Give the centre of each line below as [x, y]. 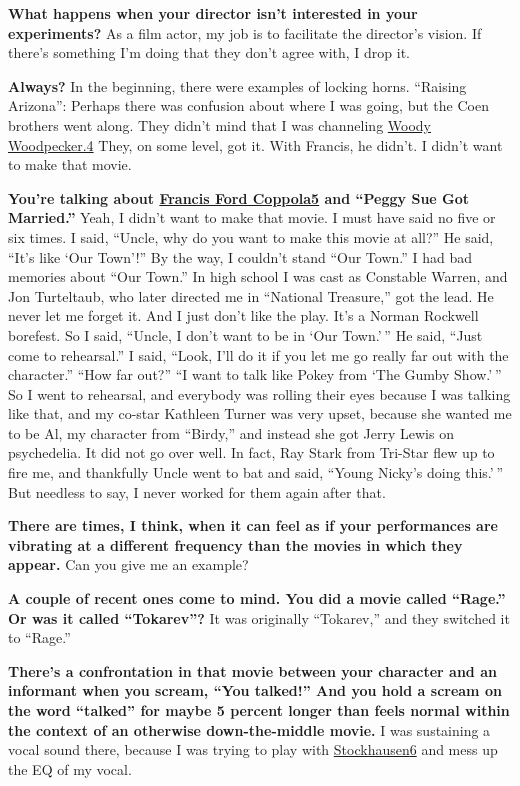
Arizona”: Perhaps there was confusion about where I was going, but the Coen [248, 105]
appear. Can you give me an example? [128, 564]
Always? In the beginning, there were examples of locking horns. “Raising [237, 85]
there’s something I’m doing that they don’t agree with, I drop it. [209, 52]
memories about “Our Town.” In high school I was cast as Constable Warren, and [258, 276]
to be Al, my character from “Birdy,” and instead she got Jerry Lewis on [231, 432]
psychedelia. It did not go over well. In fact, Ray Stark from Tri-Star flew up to [251, 452]
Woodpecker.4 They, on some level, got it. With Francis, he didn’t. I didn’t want [255, 144]
